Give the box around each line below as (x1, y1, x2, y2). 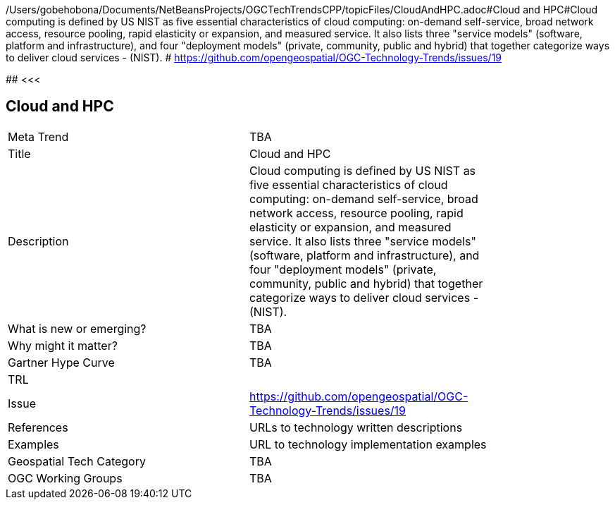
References (8, 420, 68, 434)
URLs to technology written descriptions (249, 420, 463, 434)
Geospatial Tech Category (8, 454, 146, 468)
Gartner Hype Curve (8, 355, 115, 370)
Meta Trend (8, 129, 69, 144)
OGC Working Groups (8, 470, 123, 485)
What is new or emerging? (8, 321, 147, 336)
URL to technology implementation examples (249, 437, 487, 451)
